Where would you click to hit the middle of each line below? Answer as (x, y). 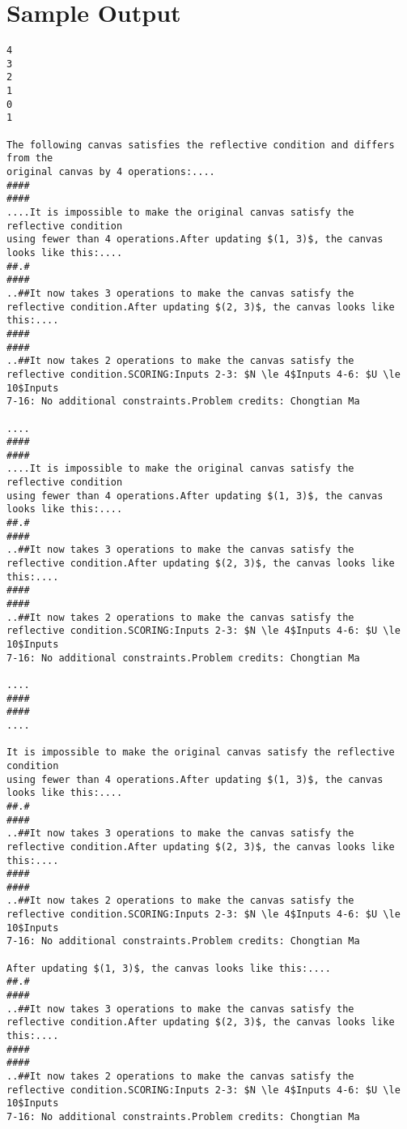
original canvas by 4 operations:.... (111, 172)
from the (30, 158)
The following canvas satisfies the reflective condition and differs (201, 145)
